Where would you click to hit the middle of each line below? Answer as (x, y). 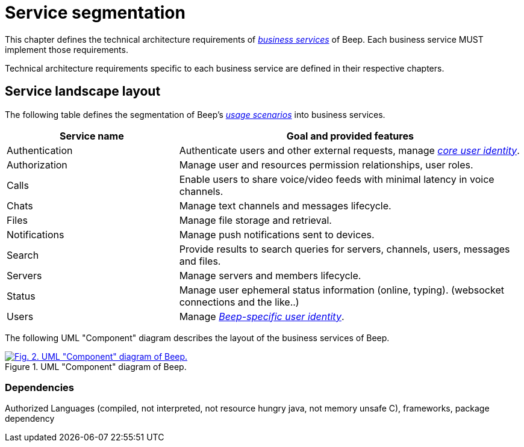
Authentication (40, 150)
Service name (92, 136)
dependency (30, 419)
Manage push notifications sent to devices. (277, 234)
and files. (200, 261)
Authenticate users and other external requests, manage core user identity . (349, 150)
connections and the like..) (239, 302)
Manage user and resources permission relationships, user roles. (326, 165)
